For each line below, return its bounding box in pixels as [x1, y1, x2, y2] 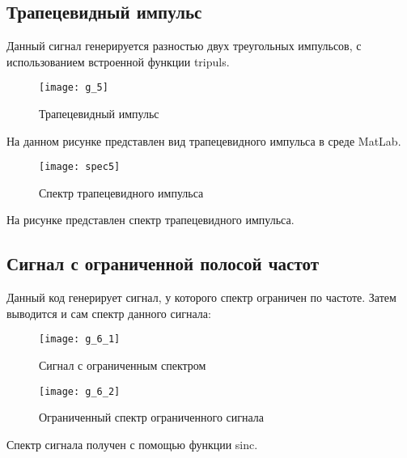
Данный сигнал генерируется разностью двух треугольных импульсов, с [6, 37, 362, 54]
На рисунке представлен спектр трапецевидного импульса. [6, 211, 295, 228]
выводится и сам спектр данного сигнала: [6, 304, 211, 321]
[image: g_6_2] [39, 385, 121, 397]
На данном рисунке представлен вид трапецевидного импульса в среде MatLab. [6, 132, 401, 149]
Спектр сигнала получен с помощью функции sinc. [6, 435, 258, 452]
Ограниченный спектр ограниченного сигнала [39, 409, 265, 426]
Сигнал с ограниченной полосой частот [6, 251, 320, 276]
